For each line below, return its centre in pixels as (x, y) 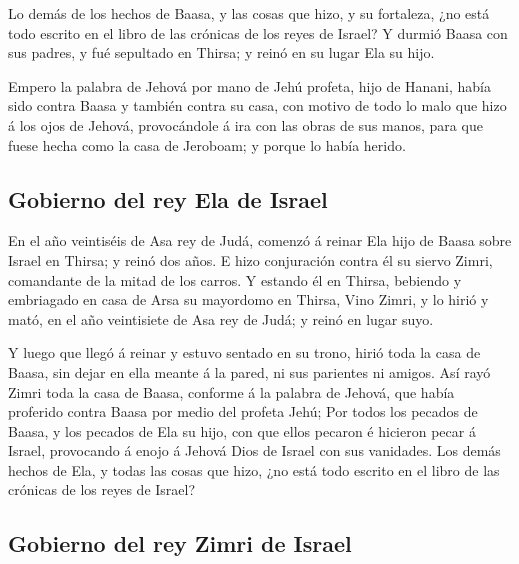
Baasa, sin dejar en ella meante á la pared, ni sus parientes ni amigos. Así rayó (249, 371)
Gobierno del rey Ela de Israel (168, 198)
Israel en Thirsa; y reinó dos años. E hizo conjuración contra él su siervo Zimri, (250, 259)
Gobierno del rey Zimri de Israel (180, 543)
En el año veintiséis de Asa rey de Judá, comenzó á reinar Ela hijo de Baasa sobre (260, 240)
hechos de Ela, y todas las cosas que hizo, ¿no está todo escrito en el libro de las (254, 469)
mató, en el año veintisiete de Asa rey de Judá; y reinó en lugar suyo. (221, 318)
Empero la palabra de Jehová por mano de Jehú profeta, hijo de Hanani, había (250, 85)
